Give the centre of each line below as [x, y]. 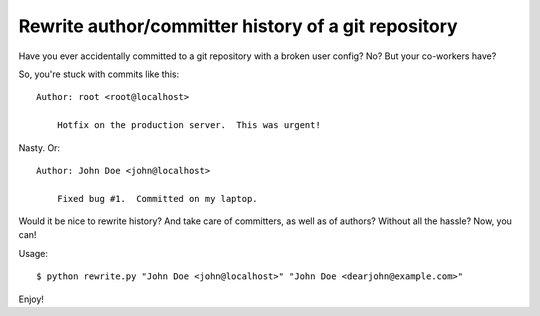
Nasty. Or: [39, 147]
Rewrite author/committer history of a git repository [238, 26]
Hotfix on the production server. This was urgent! [189, 125]
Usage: [33, 253]
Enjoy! [31, 299]
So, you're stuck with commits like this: [99, 74]
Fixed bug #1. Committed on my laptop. [157, 198]
